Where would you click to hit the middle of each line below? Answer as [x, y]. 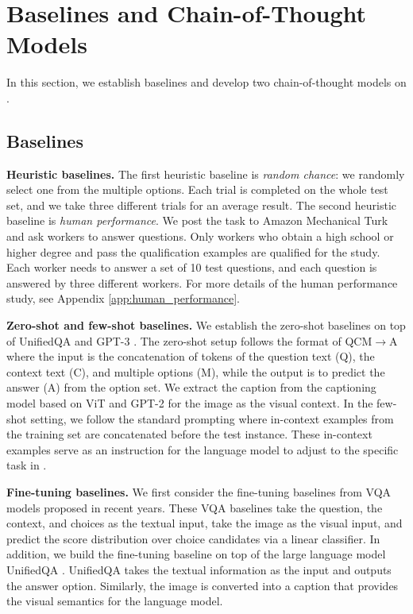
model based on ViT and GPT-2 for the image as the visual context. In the [190, 403]
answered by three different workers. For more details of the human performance [202, 282]
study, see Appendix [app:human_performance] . [123, 298]
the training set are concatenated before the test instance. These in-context [189, 434]
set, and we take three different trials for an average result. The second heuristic [201, 205]
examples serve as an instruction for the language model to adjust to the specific [203, 449]
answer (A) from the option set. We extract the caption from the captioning [191, 387]
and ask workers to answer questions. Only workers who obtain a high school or [200, 236]
